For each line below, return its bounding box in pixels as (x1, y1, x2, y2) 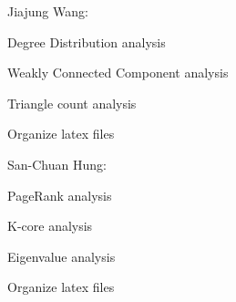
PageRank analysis (7, 185, 112, 204)
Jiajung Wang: (7, 2, 88, 20)
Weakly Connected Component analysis (7, 63, 229, 82)
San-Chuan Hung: (7, 154, 107, 173)
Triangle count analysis (7, 93, 137, 112)
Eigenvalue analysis (7, 246, 116, 266)
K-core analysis (7, 216, 93, 235)
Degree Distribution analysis (7, 32, 166, 51)
